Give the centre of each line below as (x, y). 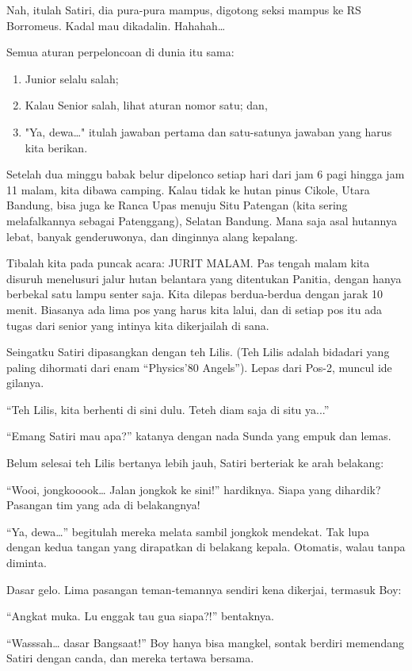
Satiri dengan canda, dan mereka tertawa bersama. (130, 658)
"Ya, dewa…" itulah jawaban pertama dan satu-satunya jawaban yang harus (208, 131)
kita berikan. (56, 147)
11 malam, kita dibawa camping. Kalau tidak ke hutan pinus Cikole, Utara (188, 189)
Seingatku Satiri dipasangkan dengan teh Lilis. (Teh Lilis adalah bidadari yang (198, 352)
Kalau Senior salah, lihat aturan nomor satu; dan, (146, 105)
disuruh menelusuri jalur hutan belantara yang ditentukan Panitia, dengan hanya (204, 278)
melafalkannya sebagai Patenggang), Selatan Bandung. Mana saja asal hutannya (202, 220)
